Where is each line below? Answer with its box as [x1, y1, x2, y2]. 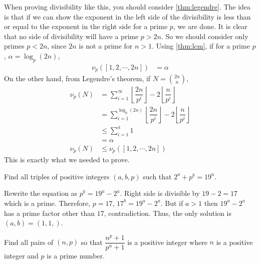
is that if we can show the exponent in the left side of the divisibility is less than [4, 11, 251, 22]
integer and [4, 250, 39, 260]
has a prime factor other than [4, 207, 95, 218]
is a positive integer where [127, 236, 207, 247]
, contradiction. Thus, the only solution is [104, 207, 231, 218]
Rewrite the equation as [4, 188, 78, 198]
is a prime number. [47, 250, 105, 260]
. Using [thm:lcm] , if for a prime [152, 41, 250, 51]
